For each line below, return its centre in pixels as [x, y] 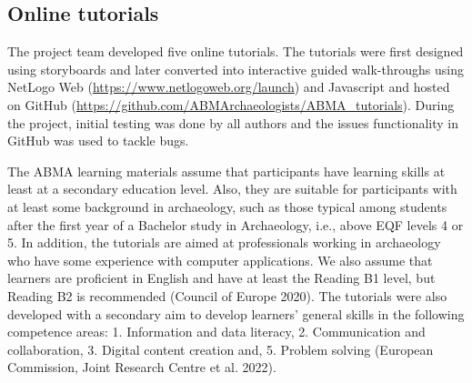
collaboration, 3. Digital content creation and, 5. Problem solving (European [221, 349]
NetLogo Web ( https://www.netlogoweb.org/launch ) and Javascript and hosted [229, 87]
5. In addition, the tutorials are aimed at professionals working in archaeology [224, 242]
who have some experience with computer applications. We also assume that [220, 260]
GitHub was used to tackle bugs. [98, 141]
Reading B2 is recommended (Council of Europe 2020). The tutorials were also [227, 295]
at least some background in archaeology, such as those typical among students [227, 206]
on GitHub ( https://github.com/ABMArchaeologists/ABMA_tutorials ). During [231, 104]
